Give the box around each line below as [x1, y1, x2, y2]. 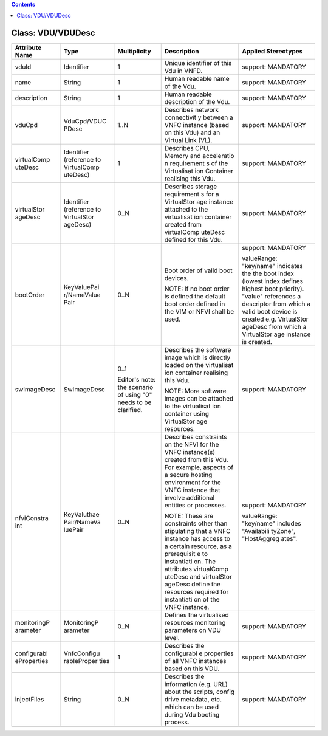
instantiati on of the [164, 596, 220, 604]
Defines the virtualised [164, 611, 229, 619]
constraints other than [164, 520, 228, 528]
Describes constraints [164, 433, 227, 441]
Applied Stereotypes [242, 47, 303, 56]
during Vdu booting [164, 710, 220, 719]
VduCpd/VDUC [63, 117, 107, 126]
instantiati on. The [164, 557, 216, 566]
